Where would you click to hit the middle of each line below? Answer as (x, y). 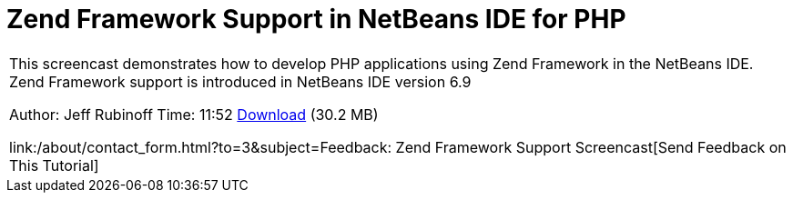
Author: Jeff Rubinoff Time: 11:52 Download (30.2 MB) (194, 114)
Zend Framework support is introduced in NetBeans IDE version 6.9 (240, 81)
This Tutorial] (54, 165)
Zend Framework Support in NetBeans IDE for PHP (316, 19)
